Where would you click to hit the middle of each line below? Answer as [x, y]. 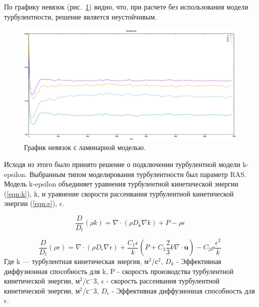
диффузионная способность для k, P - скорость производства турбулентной [119, 271]
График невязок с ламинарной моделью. [85, 147]
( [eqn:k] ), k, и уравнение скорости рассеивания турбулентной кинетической [119, 193]
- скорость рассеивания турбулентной [163, 281]
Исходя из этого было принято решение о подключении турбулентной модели [122, 164]
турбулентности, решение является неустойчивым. [80, 16]
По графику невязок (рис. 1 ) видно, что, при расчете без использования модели [126, 6]
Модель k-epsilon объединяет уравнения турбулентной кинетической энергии [121, 184]
